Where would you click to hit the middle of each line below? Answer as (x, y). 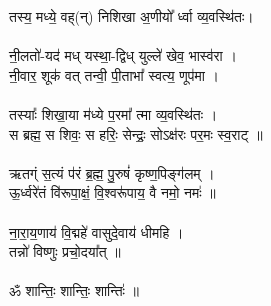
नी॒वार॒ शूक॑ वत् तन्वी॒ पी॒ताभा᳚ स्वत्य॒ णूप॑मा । (114, 74)
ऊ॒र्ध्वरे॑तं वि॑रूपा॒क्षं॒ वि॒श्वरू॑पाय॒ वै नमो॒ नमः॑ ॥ (112, 192)
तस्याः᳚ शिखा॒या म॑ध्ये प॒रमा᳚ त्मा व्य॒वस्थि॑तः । (113, 113)
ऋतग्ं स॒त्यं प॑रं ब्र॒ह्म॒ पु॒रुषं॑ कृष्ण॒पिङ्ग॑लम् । (112, 172)
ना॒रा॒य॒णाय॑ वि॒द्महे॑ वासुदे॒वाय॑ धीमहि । (96, 231)
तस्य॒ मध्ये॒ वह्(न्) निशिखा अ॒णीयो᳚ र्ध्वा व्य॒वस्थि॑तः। (131, 16)
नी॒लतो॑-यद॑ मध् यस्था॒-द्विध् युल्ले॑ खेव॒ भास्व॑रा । (123, 55)
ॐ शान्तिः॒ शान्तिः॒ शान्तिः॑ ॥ (74, 290)
